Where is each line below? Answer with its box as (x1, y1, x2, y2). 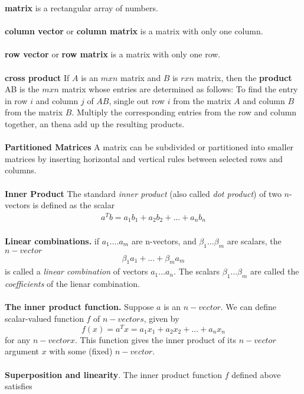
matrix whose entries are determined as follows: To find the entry (61, 83, 298, 95)
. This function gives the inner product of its (75, 333, 236, 345)
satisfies (5, 380, 32, 392)
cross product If (5, 71, 70, 83)
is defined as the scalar (32, 199, 115, 211)
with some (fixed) (49, 345, 113, 357)
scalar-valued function (5, 312, 84, 325)
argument (5, 345, 39, 357)
